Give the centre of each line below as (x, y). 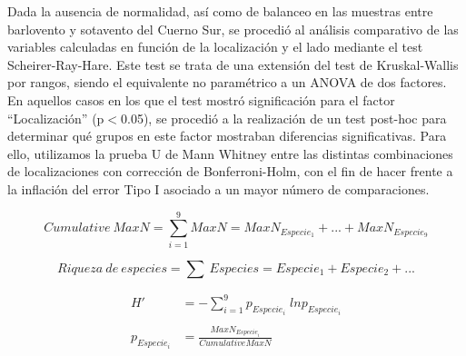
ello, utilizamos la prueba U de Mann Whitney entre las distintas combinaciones (230, 153)
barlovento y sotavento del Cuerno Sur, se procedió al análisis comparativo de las (233, 29)
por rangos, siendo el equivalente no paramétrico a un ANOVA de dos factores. (227, 82)
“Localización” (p (56, 118)
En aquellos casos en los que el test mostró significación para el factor (201, 99)
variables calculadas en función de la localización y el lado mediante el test (215, 47)
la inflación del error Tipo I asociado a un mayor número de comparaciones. (218, 188)
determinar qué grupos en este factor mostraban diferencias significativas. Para (227, 136)
